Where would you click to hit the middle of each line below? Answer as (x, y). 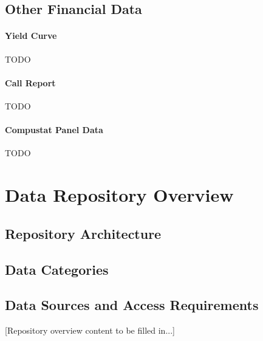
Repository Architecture (83, 233)
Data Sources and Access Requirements (132, 305)
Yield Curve (31, 36)
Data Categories (57, 269)
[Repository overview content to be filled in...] (90, 330)
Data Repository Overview (119, 195)
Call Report (30, 82)
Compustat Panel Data (54, 130)
